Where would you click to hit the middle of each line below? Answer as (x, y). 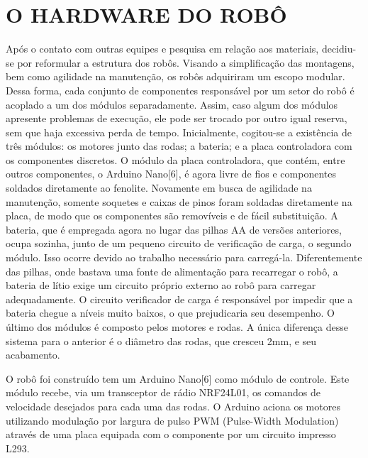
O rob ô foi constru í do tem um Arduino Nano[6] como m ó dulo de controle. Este (178, 378)
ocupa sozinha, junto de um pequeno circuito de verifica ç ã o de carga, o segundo (179, 243)
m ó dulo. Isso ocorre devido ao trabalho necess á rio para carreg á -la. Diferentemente (184, 257)
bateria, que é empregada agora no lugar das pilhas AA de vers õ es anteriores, (174, 229)
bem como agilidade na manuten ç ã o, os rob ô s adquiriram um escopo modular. (175, 76)
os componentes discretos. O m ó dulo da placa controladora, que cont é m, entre (175, 159)
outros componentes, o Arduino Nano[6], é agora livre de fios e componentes (171, 174)
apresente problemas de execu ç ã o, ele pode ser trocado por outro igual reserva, (177, 118)
